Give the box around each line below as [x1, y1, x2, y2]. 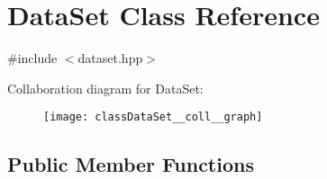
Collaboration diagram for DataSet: [7, 78, 204, 97]
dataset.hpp [77, 49, 143, 67]
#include [7, 49, 58, 67]
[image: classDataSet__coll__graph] [43, 111, 263, 124]
